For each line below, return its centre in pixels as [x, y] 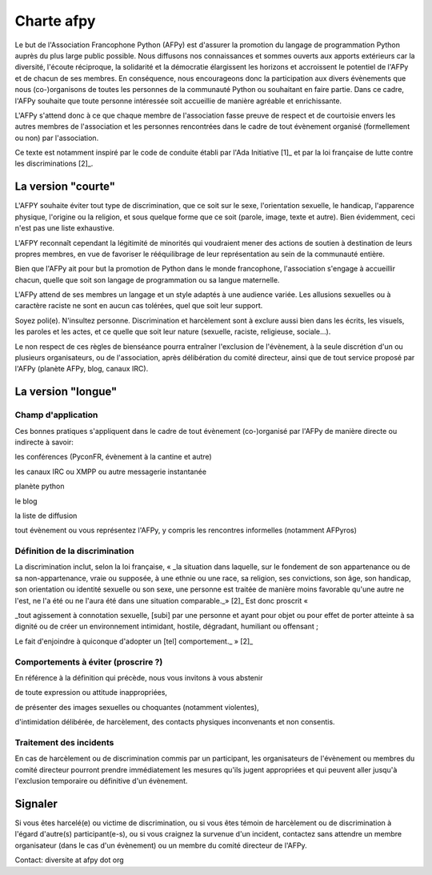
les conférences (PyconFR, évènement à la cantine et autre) [113, 457]
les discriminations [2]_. [54, 163]
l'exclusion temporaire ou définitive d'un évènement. [101, 781]
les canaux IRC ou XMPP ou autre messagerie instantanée [111, 472]
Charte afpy [55, 21]
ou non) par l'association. [57, 138]
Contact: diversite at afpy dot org [69, 860]
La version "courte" [65, 187]
